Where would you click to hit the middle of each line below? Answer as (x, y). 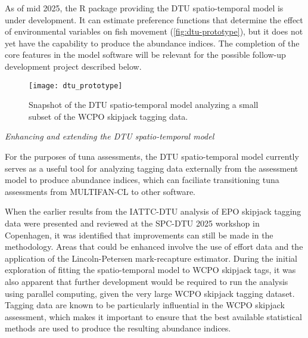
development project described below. (73, 66)
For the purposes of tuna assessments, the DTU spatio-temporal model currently (152, 156)
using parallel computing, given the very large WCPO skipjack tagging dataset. (150, 293)
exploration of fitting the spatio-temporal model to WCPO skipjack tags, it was (150, 270)
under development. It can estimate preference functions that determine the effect (154, 19)
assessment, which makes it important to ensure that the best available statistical (153, 316)
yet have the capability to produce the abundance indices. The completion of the (152, 43)
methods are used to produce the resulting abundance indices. (118, 328)
